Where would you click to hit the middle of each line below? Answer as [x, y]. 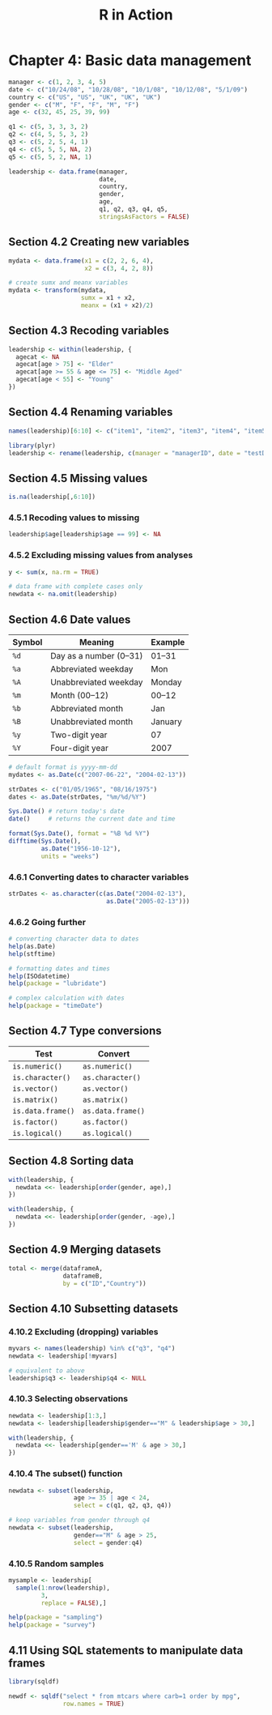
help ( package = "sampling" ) [56, 1618]
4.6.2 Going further [47, 922]
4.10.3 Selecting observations [68, 1399]
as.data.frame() [114, 1111]
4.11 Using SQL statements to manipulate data [126, 1650]
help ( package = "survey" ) [52, 1625]
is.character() [42, 1077]
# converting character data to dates [74, 939]
